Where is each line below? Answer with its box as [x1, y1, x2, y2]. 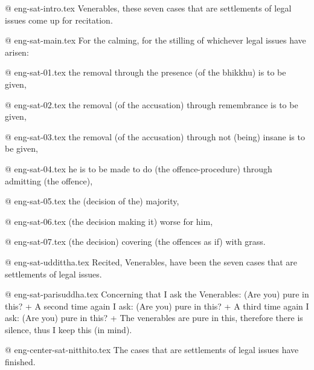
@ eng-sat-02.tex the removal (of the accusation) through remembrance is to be [5, 98, 298, 111]
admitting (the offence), [5, 174, 93, 187]
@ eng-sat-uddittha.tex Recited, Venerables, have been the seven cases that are [5, 255, 297, 268]
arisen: [5, 45, 29, 58]
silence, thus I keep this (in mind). [5, 323, 132, 336]
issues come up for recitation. [5, 13, 113, 26]
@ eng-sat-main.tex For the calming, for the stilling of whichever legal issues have [5, 34, 306, 47]
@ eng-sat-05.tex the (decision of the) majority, [5, 195, 179, 207]
